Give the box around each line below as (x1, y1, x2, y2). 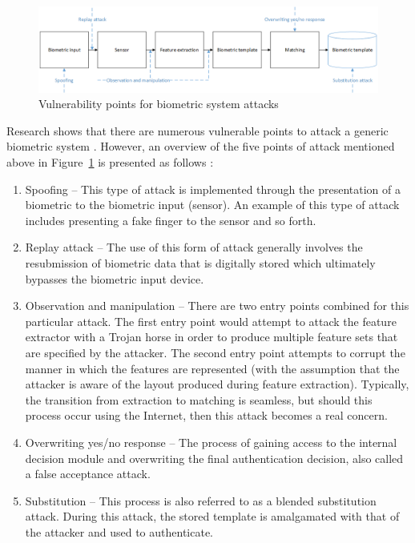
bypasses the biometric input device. (25, 270, 204, 287)
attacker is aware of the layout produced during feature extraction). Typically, (25, 376, 409, 392)
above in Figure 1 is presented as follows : (6, 154, 214, 171)
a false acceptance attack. (25, 465, 151, 482)
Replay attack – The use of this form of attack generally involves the (25, 239, 363, 255)
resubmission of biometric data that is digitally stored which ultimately (25, 255, 376, 271)
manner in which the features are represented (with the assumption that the (25, 360, 400, 376)
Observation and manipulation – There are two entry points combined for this (25, 297, 409, 314)
